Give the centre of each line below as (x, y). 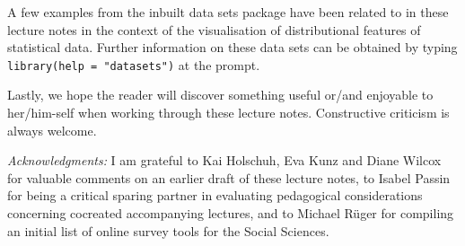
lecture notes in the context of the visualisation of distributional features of (214, 29)
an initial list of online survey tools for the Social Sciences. (168, 230)
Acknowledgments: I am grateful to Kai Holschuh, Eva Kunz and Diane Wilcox (224, 160)
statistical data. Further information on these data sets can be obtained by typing (232, 47)
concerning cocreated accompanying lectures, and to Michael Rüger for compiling (231, 213)
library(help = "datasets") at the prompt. (134, 64)
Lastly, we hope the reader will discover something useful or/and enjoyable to (220, 95)
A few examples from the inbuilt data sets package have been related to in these (228, 12)
